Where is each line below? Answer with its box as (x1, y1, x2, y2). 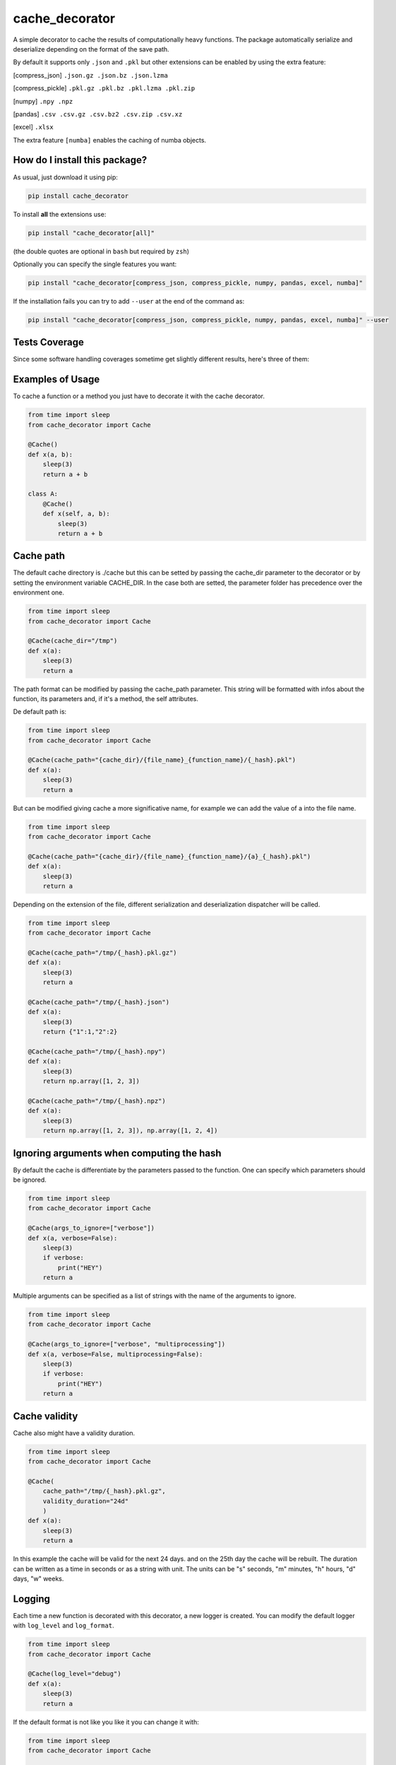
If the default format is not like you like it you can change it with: (13, 1718, 199, 1726)
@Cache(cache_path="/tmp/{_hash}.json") (28, 998, 169, 1006)
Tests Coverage (13, 336, 84, 349)
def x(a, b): (28, 450, 73, 458)
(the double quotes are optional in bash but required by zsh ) (13, 247, 190, 256)
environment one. (13, 588, 65, 597)
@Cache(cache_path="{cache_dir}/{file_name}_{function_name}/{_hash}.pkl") (28, 756, 296, 764)
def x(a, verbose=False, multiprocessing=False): (28, 1350, 203, 1358)
